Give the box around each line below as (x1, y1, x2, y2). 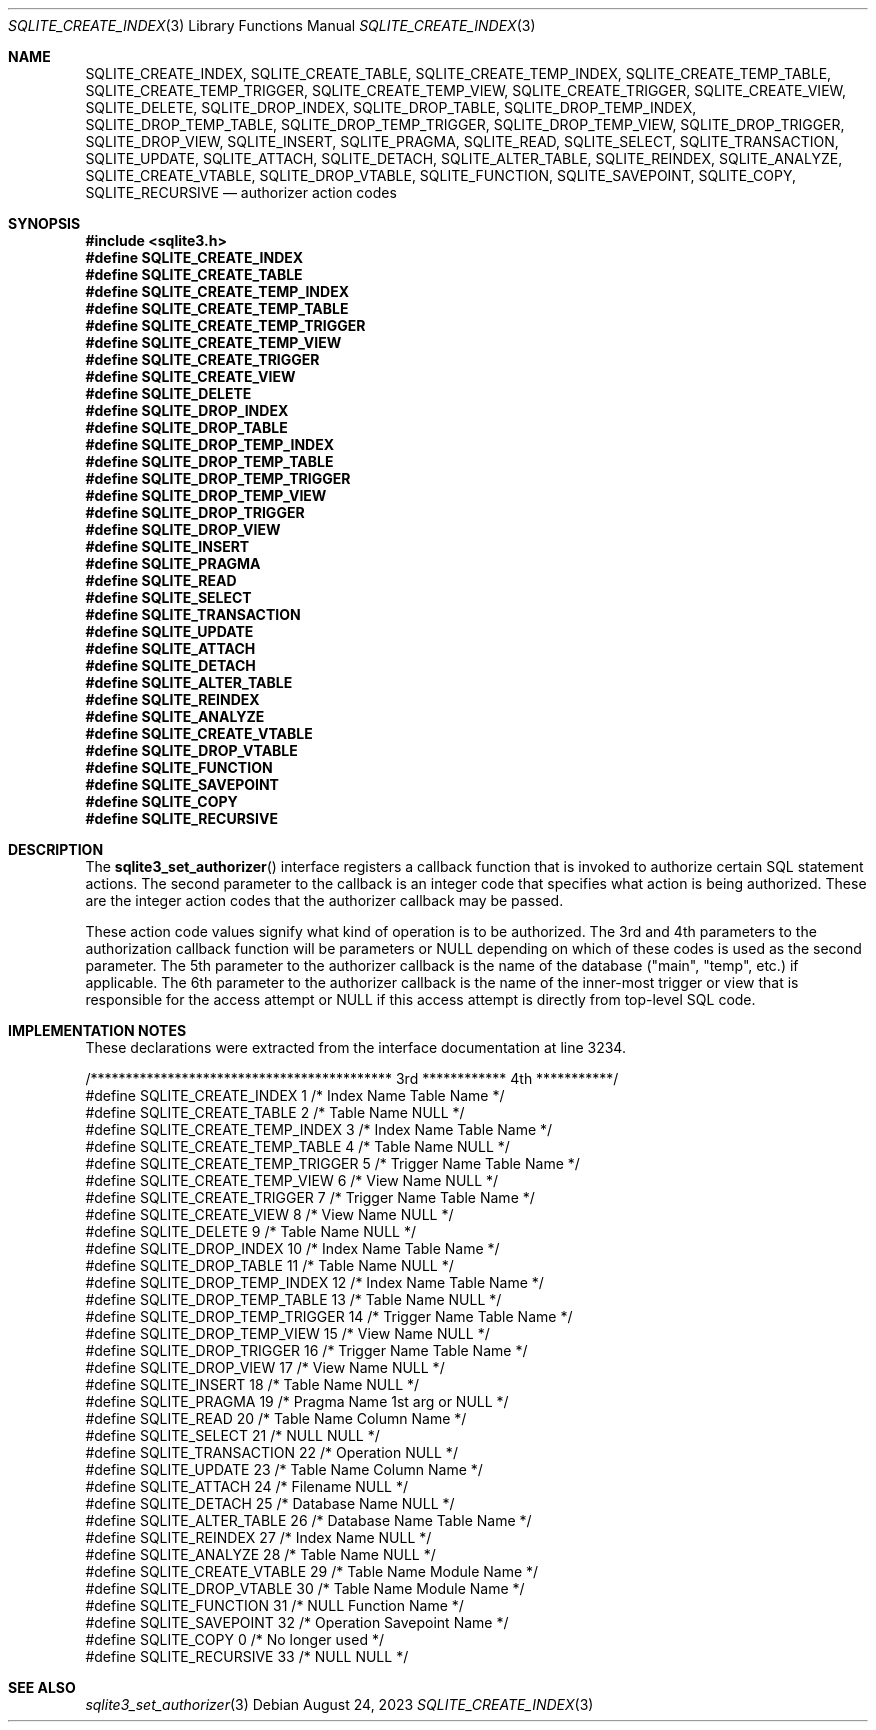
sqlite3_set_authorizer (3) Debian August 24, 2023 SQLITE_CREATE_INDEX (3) (85, 1696, 594, 1713)
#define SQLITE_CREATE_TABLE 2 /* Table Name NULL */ (85, 1104, 465, 1121)
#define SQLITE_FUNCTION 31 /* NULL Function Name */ (85, 1597, 464, 1614)
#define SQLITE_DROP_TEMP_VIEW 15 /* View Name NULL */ (85, 1325, 490, 1342)
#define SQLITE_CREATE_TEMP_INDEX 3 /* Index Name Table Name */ (85, 1121, 553, 1138)
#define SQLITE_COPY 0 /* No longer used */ (85, 1631, 384, 1648)
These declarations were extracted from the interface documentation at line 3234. (85, 1039, 626, 1056)
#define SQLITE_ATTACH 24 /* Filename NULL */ (85, 1478, 409, 1495)
